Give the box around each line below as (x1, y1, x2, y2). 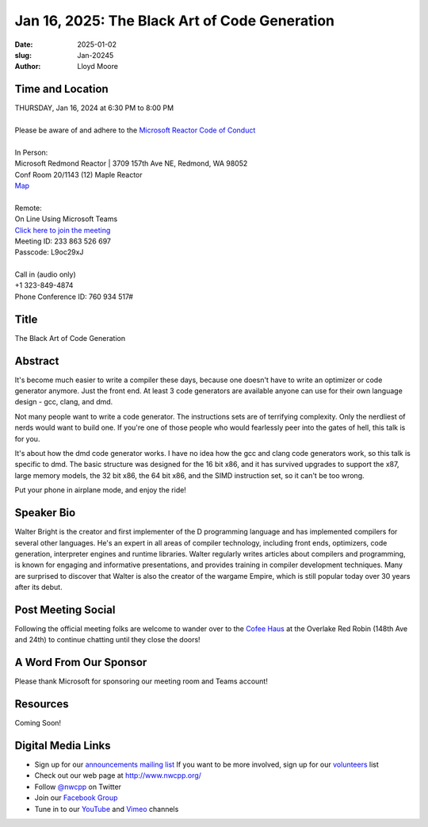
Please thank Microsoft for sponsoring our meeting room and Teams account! (14, 676, 269, 686)
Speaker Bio (14, 506, 76, 519)
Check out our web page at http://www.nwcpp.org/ (34, 771, 202, 780)
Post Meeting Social (14, 603, 116, 616)
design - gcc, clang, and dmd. (14, 397, 113, 407)
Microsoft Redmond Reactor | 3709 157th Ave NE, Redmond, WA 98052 (14, 159, 248, 168)
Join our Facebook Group (34, 793, 118, 802)
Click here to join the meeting (14, 225, 111, 235)
